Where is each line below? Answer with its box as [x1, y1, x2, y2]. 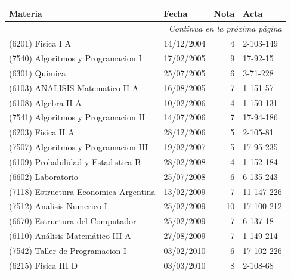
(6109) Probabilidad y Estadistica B [9, 155, 141, 168]
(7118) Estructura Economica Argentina [9, 185, 156, 197]
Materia [9, 7, 42, 19]
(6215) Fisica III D [9, 259, 78, 271]
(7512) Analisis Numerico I [9, 200, 107, 212]
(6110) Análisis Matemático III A [9, 230, 131, 242]
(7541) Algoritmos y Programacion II [9, 111, 145, 123]
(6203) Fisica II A [9, 126, 75, 138]
